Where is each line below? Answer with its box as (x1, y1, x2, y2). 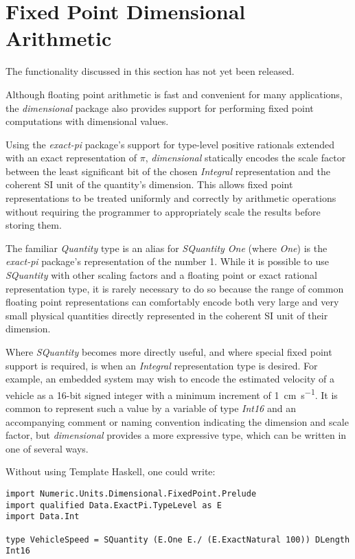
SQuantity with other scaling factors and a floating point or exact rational (5, 268, 317, 282)
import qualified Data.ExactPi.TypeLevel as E (5, 500, 222, 510)
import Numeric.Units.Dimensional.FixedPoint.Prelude (5, 489, 257, 499)
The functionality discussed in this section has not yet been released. (5, 64, 295, 78)
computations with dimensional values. (5, 114, 169, 128)
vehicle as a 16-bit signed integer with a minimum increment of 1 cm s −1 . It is (5, 385, 338, 402)
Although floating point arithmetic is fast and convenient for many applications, (5, 87, 343, 101)
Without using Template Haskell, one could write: (5, 464, 216, 479)
